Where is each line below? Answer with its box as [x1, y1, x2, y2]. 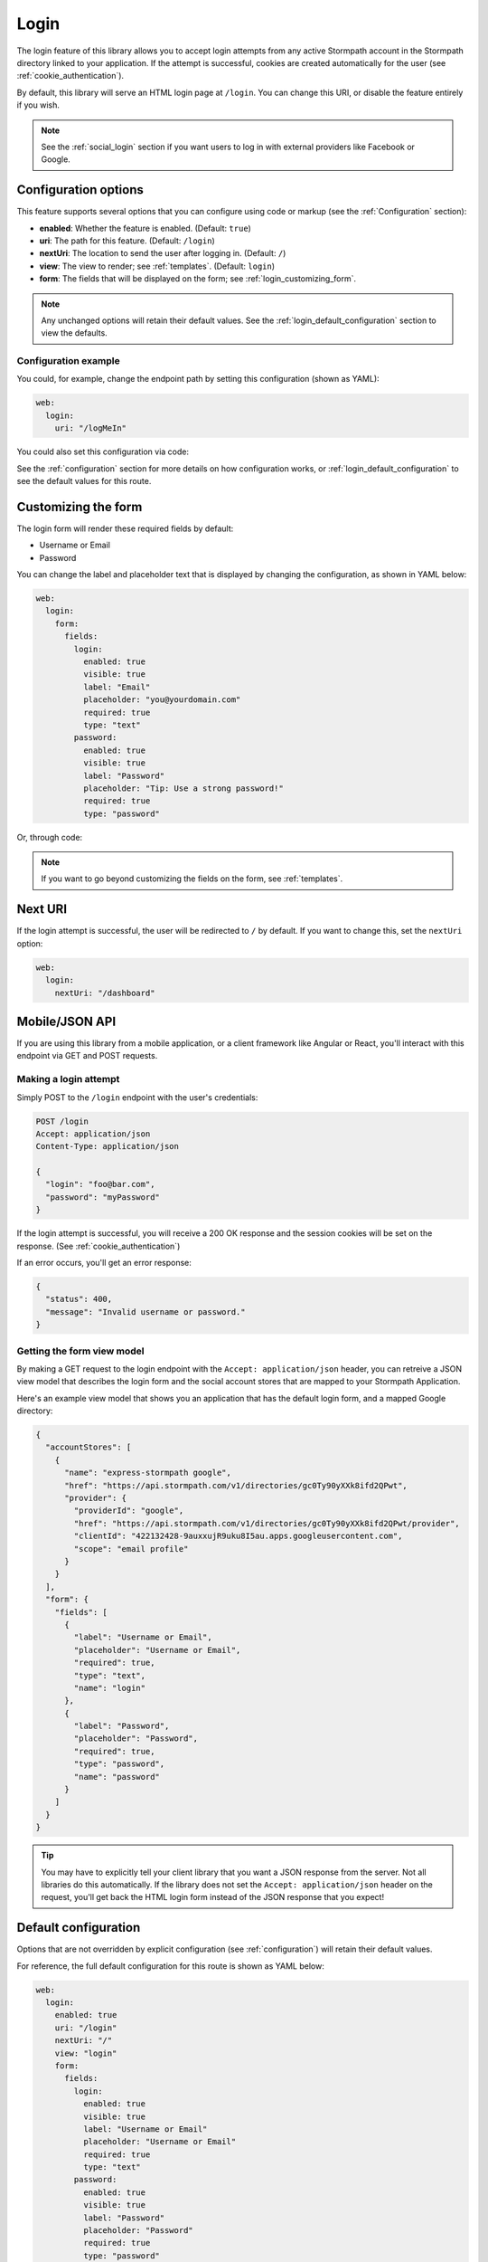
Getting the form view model [16, 1345, 145, 1357]
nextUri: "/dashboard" [54, 987, 155, 998]
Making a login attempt [16, 1073, 120, 1086]
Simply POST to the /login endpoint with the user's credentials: [16, 1091, 258, 1103]
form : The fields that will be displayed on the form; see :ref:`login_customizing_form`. [39, 273, 357, 284]
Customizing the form [16, 499, 143, 515]
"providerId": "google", [73, 1506, 184, 1516]
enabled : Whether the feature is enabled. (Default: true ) [39, 223, 252, 233]
